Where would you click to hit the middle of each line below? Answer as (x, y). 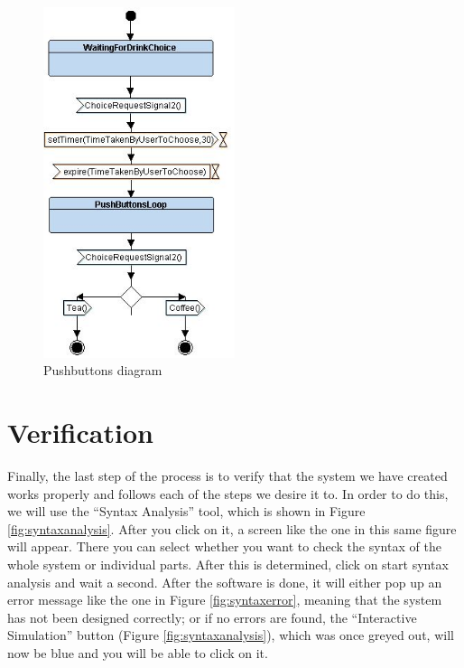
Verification (80, 433)
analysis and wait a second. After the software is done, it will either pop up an (225, 582)
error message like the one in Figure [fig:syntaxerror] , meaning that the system (225, 600)
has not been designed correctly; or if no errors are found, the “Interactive (212, 617)
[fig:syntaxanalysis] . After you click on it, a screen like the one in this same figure (232, 528)
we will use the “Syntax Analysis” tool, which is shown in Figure (186, 511)
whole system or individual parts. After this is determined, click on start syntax (228, 565)
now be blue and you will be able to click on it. (138, 652)
